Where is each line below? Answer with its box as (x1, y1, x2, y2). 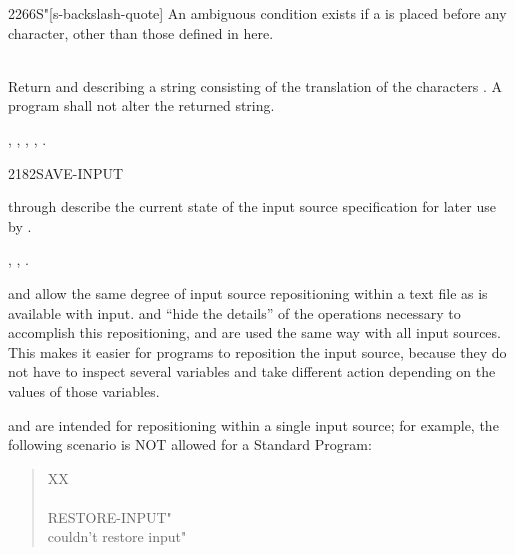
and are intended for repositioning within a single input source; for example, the (8, 414, 499, 435)
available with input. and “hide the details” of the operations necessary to (8, 302, 461, 323)
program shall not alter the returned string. (8, 95, 275, 116)
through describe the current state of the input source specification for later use (8, 196, 496, 217)
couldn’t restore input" (47, 526, 187, 547)
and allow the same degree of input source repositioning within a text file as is (8, 282, 488, 303)
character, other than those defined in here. (8, 22, 274, 43)
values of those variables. (8, 380, 160, 401)
